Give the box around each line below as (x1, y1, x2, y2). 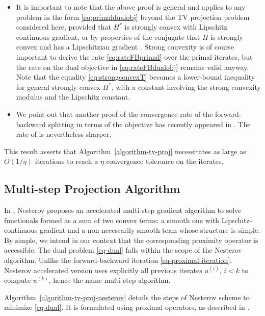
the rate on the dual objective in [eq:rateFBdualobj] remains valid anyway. (16, 61, 249, 72)
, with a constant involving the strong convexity (111, 81, 261, 92)
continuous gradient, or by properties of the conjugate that (16, 31, 200, 42)
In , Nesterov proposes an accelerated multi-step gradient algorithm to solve (4, 205, 242, 215)
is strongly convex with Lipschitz (124, 21, 227, 32)
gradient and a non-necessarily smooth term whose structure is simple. (40, 225, 260, 235)
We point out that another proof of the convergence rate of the (16, 108, 213, 119)
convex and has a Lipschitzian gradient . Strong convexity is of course (16, 41, 234, 52)
